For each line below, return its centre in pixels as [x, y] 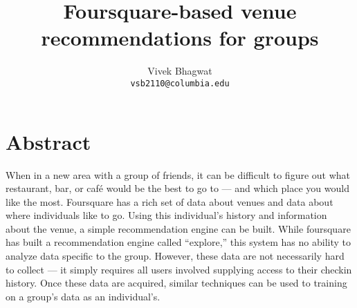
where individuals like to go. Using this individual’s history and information [166, 215]
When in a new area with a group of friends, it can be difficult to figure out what [178, 174]
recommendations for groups [180, 38]
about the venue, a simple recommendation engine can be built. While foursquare [178, 228]
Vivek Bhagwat [180, 71]
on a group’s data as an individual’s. [83, 296]
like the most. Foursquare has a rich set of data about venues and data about [170, 201]
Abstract [48, 141]
